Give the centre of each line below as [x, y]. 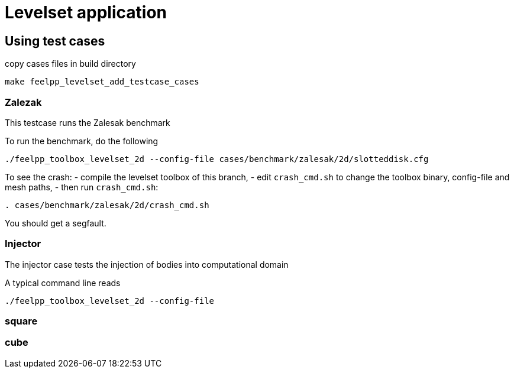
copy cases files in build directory [70, 64]
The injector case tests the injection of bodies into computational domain [147, 264]
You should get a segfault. [56, 223]
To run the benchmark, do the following [82, 141]
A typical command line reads [63, 283]
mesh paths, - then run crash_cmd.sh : [82, 187]
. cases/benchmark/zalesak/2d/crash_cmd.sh [107, 205]
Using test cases [55, 41]
